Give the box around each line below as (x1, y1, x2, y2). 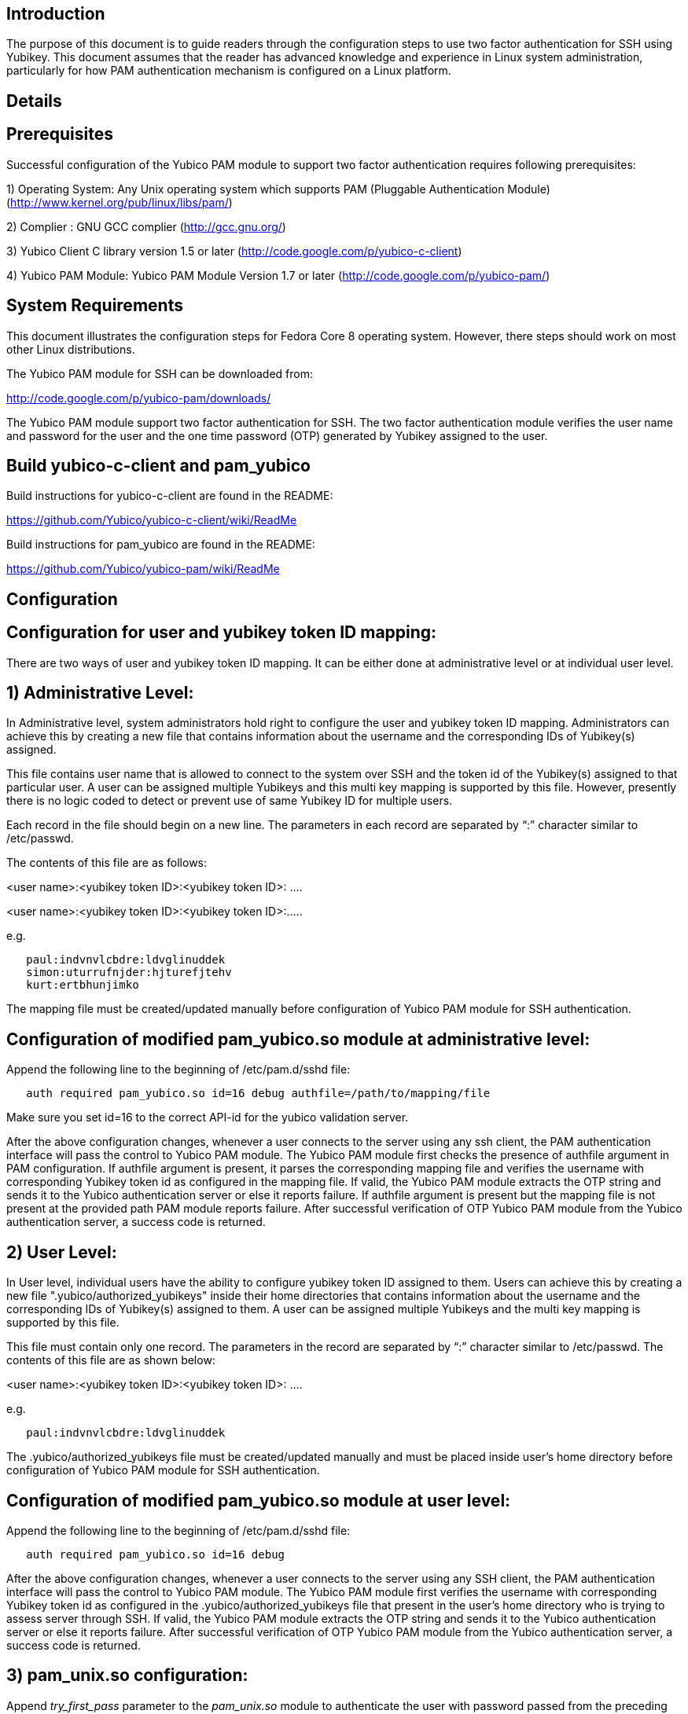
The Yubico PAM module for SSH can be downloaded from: (6, 366, 314, 380)
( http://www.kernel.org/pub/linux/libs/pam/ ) (6, 195, 233, 209)
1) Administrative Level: (6, 683, 194, 703)
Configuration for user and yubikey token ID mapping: (6, 622, 437, 643)
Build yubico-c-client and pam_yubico (6, 455, 311, 475)
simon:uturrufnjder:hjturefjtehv (26, 966, 232, 979)
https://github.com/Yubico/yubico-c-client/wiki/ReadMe (6, 513, 297, 527)
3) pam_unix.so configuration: (6, 1665, 248, 1686)
